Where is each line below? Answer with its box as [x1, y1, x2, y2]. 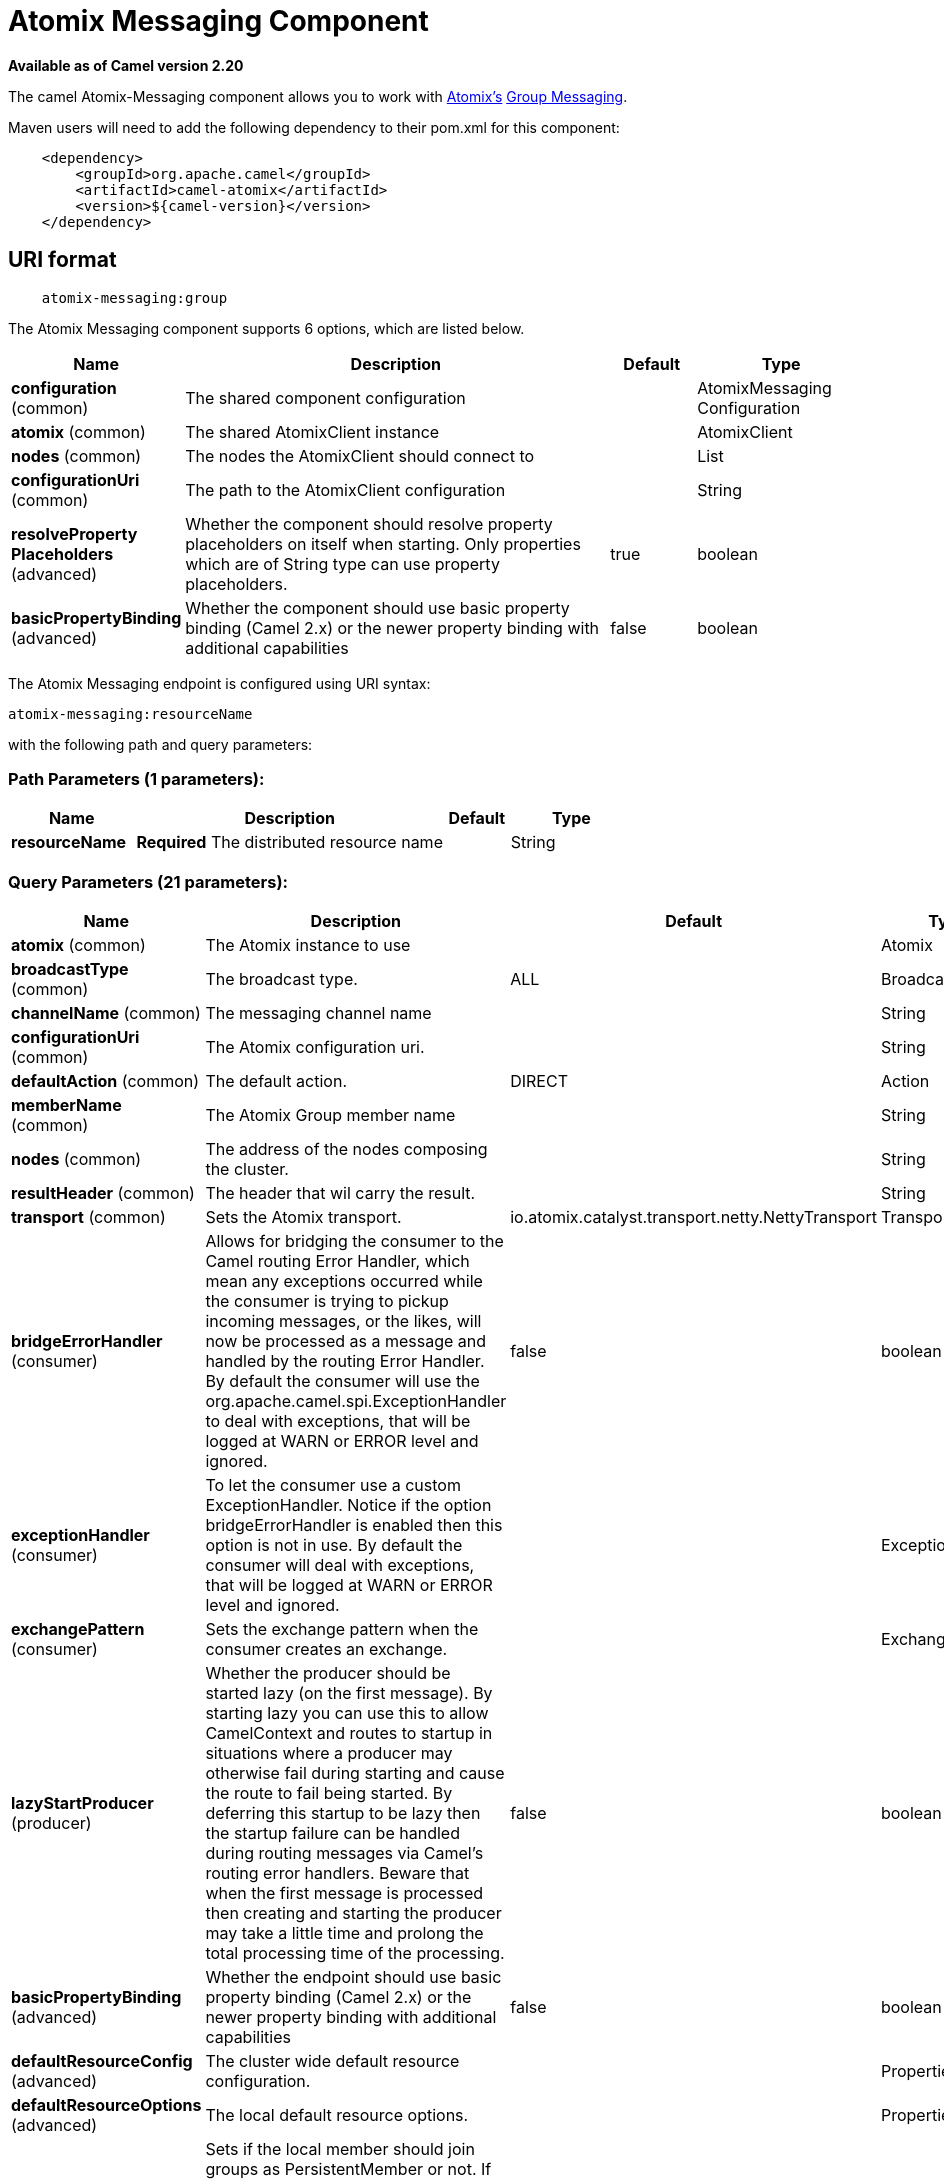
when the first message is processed [205, 1883, 484, 1904]
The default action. [205, 1071, 347, 1092]
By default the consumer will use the [205, 1371, 480, 1392]
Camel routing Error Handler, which [205, 1251, 470, 1272]
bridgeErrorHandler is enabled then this [205, 1515, 503, 1536]
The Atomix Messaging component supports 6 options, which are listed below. [8, 319, 525, 337]
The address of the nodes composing [205, 1139, 488, 1160]
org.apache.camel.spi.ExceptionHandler [205, 1391, 507, 1412]
